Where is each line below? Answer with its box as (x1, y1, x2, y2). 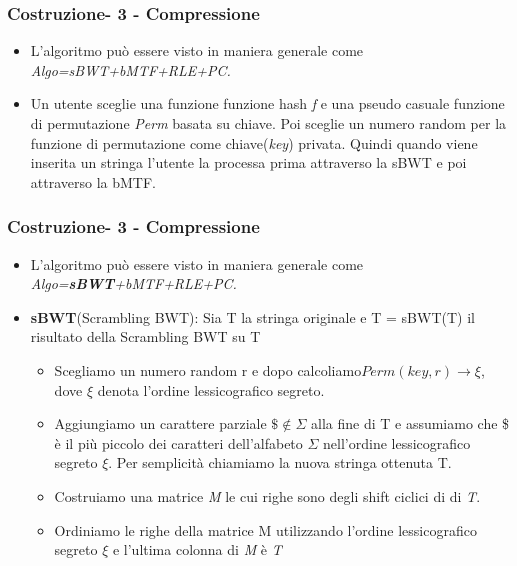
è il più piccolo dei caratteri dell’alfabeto (54, 432, 303, 453)
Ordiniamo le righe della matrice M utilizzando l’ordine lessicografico (54, 519, 477, 540)
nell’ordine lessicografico (323, 432, 471, 453)
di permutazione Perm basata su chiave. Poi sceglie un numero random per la (30, 113, 507, 133)
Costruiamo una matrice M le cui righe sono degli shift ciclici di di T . (54, 485, 481, 506)
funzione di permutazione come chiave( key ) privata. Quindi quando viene (30, 132, 478, 153)
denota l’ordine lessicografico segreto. (97, 379, 325, 400)
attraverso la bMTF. (30, 171, 156, 192)
